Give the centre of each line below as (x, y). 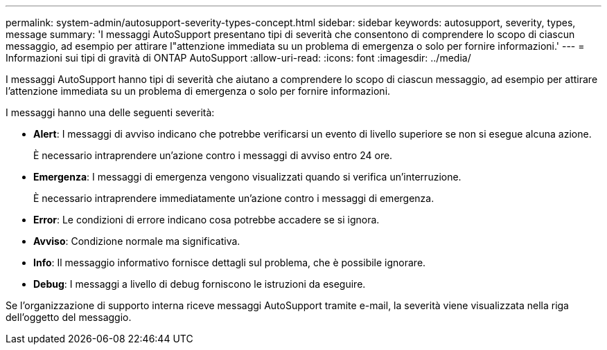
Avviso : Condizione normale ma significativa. (137, 241)
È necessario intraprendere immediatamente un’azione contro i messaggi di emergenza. (234, 198)
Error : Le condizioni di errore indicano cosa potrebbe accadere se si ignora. (206, 220)
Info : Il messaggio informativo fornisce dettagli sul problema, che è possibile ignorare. (230, 262)
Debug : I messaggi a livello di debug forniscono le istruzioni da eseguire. (200, 284)
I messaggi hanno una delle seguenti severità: (110, 112)
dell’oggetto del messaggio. (69, 317)
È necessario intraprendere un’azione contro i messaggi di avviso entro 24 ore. (213, 155)
